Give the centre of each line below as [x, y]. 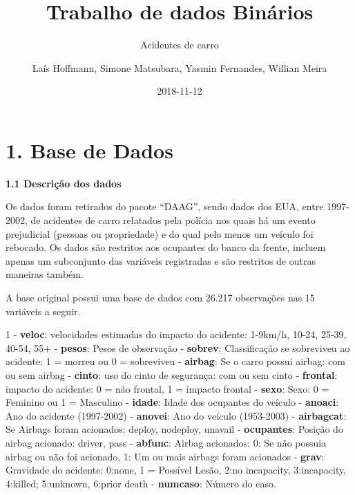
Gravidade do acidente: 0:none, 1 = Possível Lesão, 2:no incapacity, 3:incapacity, [176, 470]
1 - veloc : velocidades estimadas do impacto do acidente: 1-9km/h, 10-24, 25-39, [176, 334]
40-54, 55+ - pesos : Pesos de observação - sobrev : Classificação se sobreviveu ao [178, 347]
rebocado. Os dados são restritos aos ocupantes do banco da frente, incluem [166, 247]
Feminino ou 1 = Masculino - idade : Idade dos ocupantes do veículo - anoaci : [172, 402]
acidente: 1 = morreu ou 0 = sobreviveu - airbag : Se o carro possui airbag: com [175, 361]
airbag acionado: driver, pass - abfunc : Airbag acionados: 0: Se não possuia [166, 442]
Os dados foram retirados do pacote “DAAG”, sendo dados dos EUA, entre [165, 206]
